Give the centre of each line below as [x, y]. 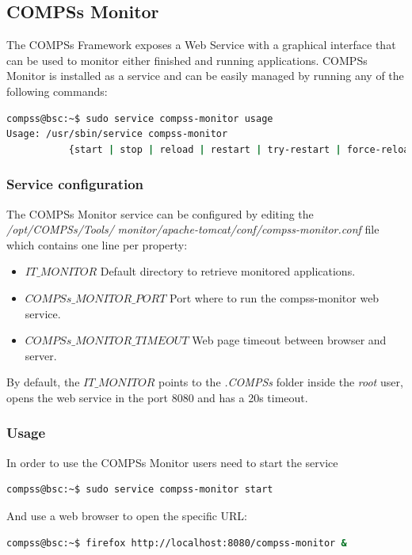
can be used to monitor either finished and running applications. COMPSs [187, 60]
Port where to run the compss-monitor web [275, 297]
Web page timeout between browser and [289, 340]
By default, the [43, 382]
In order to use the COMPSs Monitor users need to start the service [172, 462]
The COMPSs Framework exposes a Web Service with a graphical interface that [201, 45]
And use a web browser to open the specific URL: [127, 515]
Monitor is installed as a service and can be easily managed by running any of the [205, 76]
